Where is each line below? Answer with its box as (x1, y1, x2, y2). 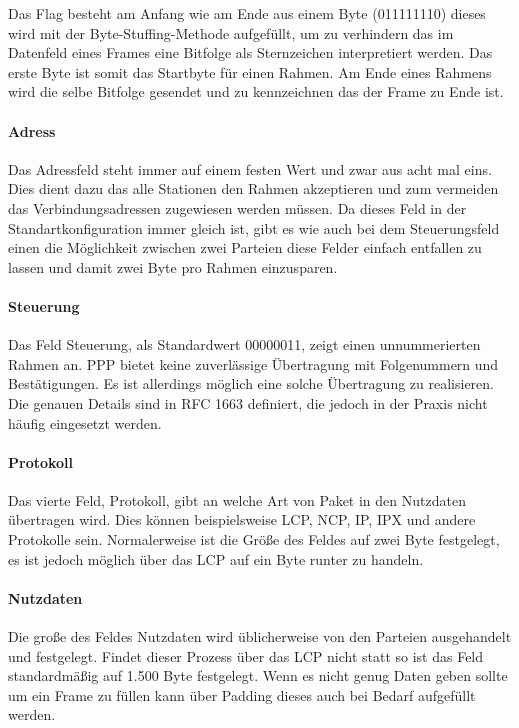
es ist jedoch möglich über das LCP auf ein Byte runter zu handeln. (8, 548, 424, 569)
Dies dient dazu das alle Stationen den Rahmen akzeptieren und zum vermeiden (8, 178, 499, 199)
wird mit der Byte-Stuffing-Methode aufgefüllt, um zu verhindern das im (8, 22, 454, 43)
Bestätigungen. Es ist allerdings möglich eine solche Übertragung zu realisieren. (8, 373, 494, 394)
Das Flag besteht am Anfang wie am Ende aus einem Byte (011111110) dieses (8, 3, 486, 23)
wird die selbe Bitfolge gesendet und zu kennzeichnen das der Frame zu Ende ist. (8, 81, 504, 102)
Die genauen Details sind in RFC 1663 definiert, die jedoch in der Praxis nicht (8, 392, 488, 413)
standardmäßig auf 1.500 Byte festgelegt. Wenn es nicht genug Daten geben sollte (8, 665, 508, 686)
